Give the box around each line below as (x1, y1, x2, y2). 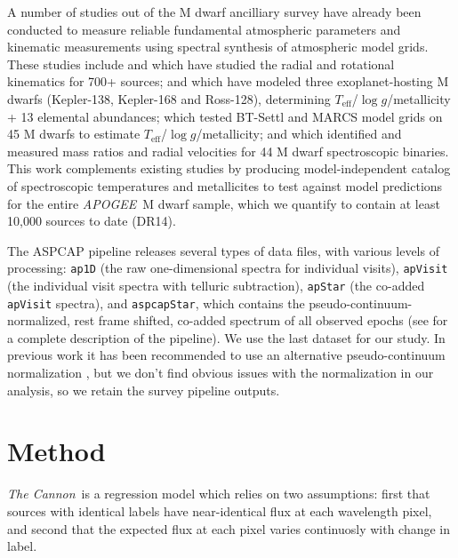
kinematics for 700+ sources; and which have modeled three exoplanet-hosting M (7, 72, 449, 91)
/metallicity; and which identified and (196, 124, 402, 143)
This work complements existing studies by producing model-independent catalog (7, 159, 451, 178)
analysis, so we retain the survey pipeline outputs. (7, 380, 280, 399)
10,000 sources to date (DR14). (7, 211, 176, 230)
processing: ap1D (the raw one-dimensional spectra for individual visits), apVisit (7, 259, 448, 277)
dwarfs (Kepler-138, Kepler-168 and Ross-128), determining (7, 89, 331, 108)
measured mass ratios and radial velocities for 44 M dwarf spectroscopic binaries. (7, 141, 449, 160)
